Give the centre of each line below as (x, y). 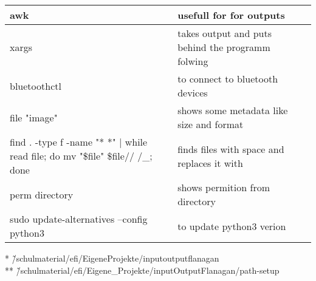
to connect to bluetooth (228, 79)
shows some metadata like (233, 110)
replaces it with (210, 163)
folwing (193, 61)
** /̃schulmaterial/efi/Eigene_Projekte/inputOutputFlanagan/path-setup (142, 270)
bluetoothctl (36, 86)
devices (193, 93)
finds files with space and (231, 149)
